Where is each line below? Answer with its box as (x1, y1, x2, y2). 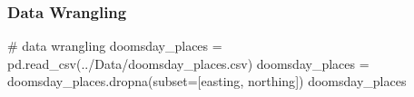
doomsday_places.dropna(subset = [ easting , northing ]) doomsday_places (7, 72, 407, 91)
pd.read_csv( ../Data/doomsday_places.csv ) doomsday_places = (7, 53, 370, 73)
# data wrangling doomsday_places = (7, 36, 222, 55)
